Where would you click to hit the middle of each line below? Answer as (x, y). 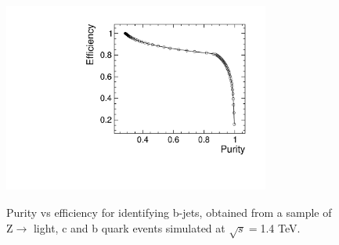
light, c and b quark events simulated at (129, 227)
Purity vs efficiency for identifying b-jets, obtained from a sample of (169, 213)
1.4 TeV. (280, 227)
